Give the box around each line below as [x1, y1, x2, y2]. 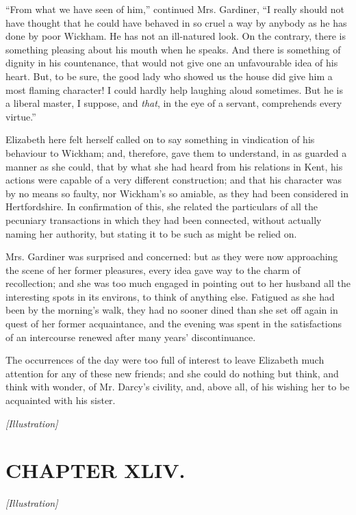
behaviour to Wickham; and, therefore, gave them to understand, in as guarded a [5, 145, 347, 160]
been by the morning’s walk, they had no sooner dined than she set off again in [5, 303, 338, 317]
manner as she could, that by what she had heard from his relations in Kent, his [5, 159, 343, 173]
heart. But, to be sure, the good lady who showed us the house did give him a [5, 68, 333, 83]
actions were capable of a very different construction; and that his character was [5, 173, 342, 187]
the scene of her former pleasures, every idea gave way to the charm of [5, 262, 301, 277]
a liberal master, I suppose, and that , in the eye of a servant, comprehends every [5, 96, 342, 110]
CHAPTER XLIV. [5, 456, 186, 484]
